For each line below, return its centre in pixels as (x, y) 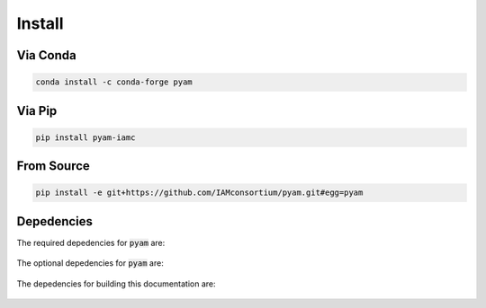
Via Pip (37, 111)
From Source (53, 166)
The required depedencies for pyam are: (91, 242)
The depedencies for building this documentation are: (116, 284)
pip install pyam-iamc (85, 137)
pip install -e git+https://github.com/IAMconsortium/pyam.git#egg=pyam (199, 193)
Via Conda (46, 55)
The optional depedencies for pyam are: (90, 263)
